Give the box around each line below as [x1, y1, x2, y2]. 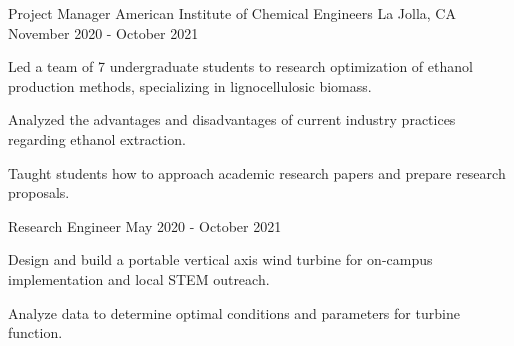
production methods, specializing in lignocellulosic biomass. [8, 75, 372, 96]
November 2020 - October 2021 [8, 22, 199, 43]
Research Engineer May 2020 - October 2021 [8, 215, 282, 236]
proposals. [8, 182, 70, 203]
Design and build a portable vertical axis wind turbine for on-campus [8, 249, 433, 270]
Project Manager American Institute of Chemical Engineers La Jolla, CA [8, 3, 456, 23]
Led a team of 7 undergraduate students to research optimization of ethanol [8, 56, 473, 77]
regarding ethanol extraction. [8, 128, 186, 149]
